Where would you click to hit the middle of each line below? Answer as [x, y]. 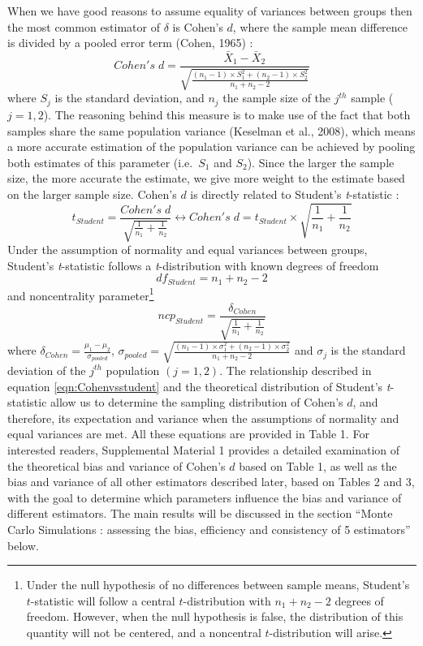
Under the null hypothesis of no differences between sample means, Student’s [218, 585]
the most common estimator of [84, 26]
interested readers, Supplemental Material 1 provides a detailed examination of [204, 449]
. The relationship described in [296, 370]
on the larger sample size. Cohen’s [92, 194]
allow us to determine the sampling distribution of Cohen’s [197, 402]
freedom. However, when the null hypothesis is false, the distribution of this [215, 616]
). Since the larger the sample [321, 162]
